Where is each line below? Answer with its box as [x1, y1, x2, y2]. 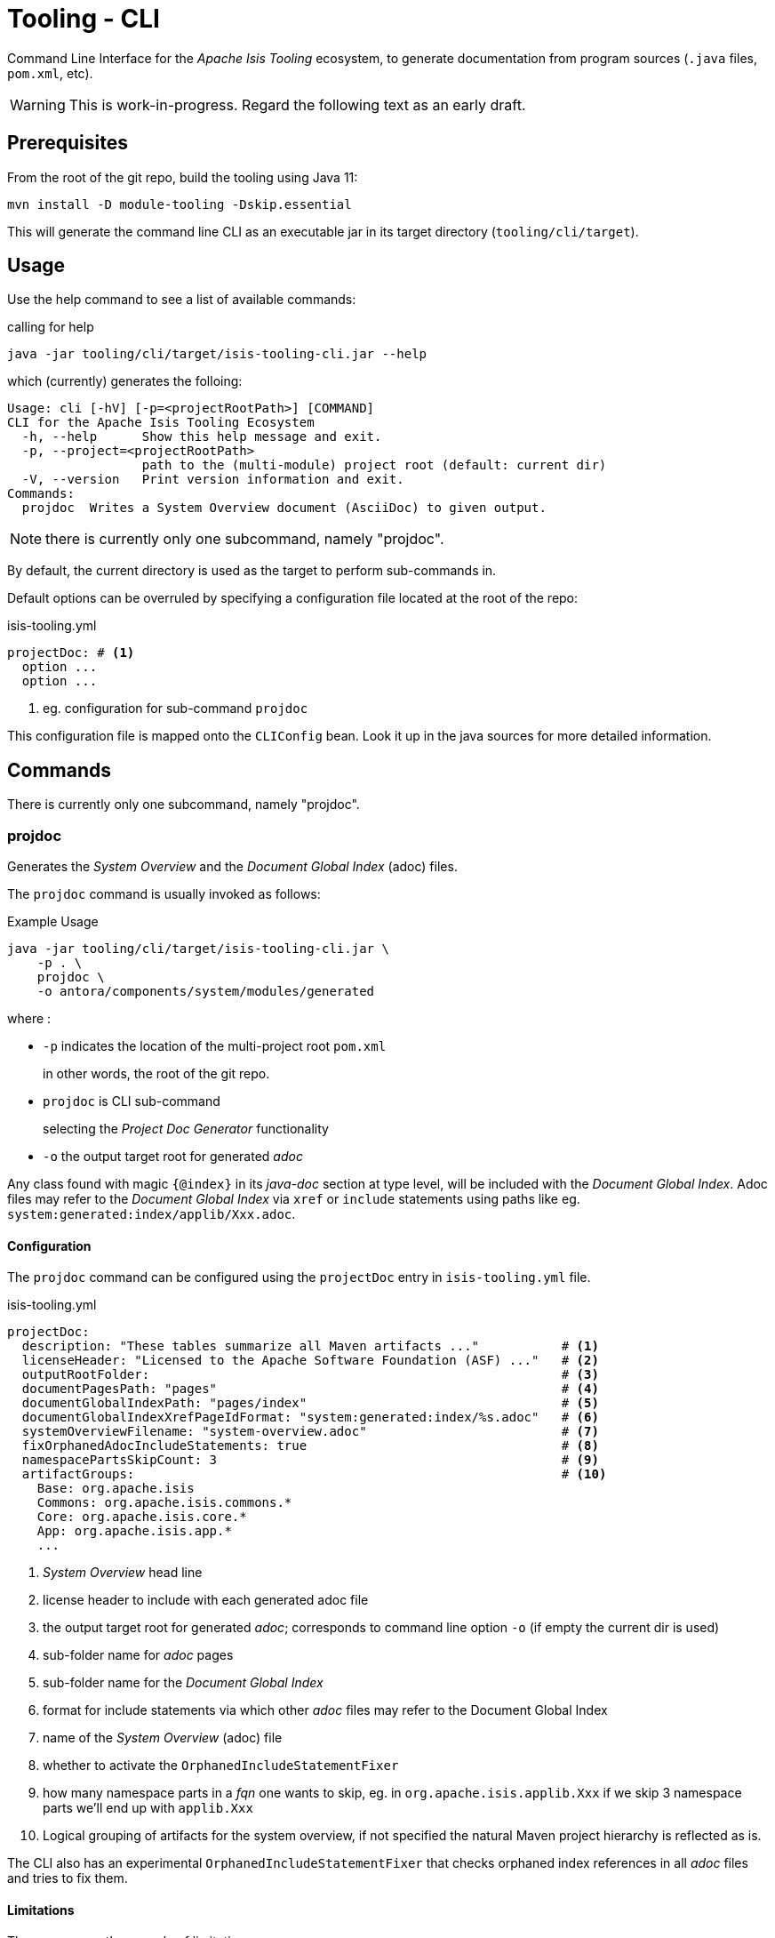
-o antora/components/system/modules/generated [36, 984, 375, 999]
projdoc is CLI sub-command [43, 1093, 220, 1109]
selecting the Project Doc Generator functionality [43, 1121, 329, 1137]
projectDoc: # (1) [7, 645, 135, 661]
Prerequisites [7, 132, 128, 155]
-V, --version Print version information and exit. [21, 472, 404, 487]
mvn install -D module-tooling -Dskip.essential [7, 196, 352, 212]
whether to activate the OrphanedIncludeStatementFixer [43, 1758, 399, 1774]
